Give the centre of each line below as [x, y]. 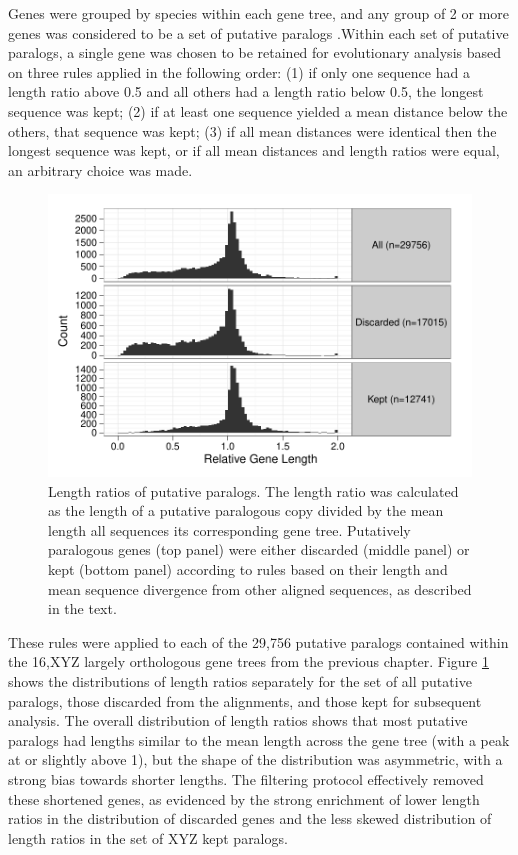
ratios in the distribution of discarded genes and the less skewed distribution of [250, 818]
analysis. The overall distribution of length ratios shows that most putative [238, 720]
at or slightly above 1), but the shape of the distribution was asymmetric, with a [255, 759]
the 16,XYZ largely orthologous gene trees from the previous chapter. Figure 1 [248, 661]
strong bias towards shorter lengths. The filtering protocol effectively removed [246, 778]
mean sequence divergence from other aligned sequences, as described [260, 588]
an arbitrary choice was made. [100, 169]
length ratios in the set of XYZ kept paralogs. [148, 837]
